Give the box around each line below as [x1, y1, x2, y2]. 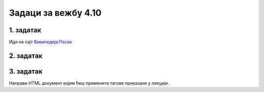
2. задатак [9, 51, 43, 60]
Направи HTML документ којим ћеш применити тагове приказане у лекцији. [9, 80, 169, 86]
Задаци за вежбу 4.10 [9, 7, 102, 18]
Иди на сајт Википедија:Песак [9, 39, 72, 45]
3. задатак [9, 67, 43, 75]
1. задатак [9, 26, 42, 34]
